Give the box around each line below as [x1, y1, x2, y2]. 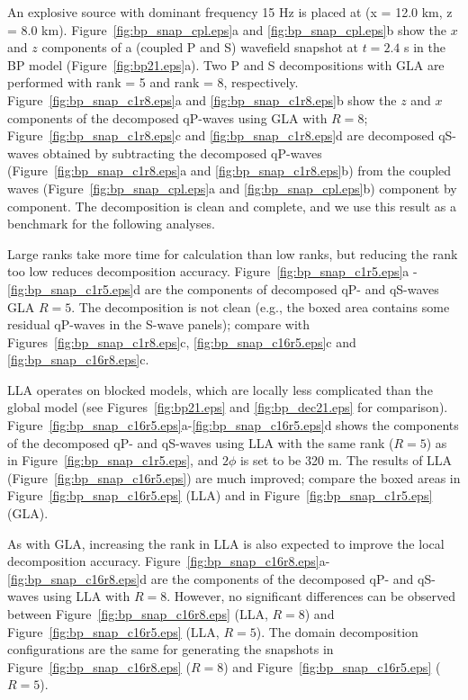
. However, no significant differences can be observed [166, 587, 455, 606]
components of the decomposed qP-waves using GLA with [7, 108, 328, 127]
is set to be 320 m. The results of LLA [239, 451, 453, 470]
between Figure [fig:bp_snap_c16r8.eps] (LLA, [7, 605, 268, 623]
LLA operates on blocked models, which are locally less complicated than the [7, 380, 433, 399]
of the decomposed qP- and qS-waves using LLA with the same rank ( [7, 433, 394, 452]
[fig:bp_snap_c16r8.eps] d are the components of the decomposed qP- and [7, 569, 414, 588]
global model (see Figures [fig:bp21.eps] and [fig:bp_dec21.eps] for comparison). [7, 398, 448, 417]
